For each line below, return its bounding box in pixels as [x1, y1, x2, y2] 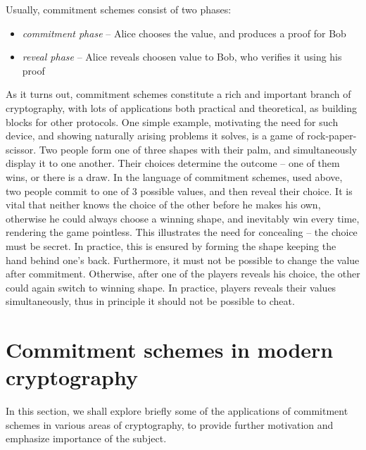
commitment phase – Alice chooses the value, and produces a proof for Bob [22, 25, 346, 40]
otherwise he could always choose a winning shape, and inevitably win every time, [6, 211, 360, 225]
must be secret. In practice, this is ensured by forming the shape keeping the [6, 238, 336, 253]
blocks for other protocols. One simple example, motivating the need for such [6, 114, 339, 129]
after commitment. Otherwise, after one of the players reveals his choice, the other [6, 266, 360, 281]
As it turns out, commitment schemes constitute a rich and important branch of [6, 87, 351, 101]
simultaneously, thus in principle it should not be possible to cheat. [6, 294, 295, 308]
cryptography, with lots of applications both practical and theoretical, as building [6, 100, 358, 115]
